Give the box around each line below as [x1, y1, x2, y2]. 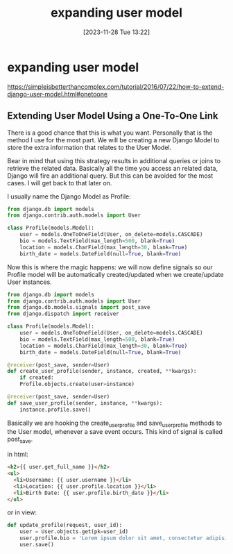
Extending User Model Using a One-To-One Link [7, 110, 218, 122]
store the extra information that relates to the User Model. [7, 143, 172, 151]
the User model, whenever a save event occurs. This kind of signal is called [7, 428, 223, 436]
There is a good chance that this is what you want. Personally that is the [7, 128, 213, 137]
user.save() [19, 542, 54, 548]
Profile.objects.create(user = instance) [19, 380, 135, 388]
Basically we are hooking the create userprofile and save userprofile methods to [7, 419, 223, 428]
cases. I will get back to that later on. [7, 178, 112, 187]
